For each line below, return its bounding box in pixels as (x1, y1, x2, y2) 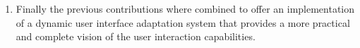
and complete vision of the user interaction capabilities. (16, 29, 256, 44)
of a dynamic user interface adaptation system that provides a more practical (16, 15, 350, 30)
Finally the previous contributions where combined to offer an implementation (16, 1, 355, 16)
